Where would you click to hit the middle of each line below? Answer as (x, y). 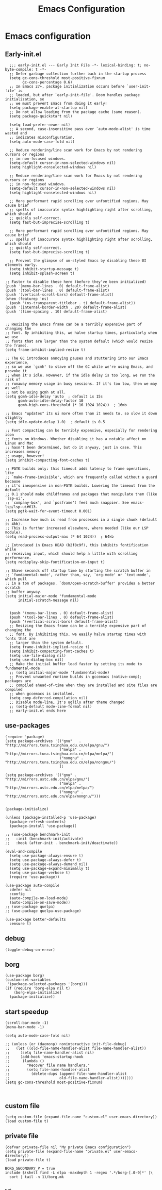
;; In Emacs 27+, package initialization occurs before (67, 86)
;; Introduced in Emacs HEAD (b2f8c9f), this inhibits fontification (77, 545)
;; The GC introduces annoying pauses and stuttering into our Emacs (77, 358)
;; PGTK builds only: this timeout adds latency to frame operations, (78, 469)
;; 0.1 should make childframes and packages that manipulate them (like (81, 494)
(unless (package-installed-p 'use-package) (51, 817)
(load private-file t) (28, 1160)
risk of (13, 380)
